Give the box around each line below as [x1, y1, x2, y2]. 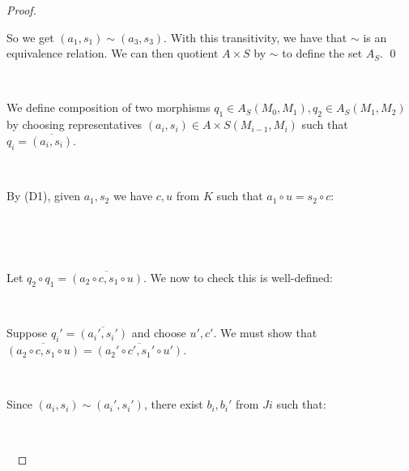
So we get [6, 28, 54, 45]
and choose [131, 324, 186, 341]
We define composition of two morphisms [6, 99, 211, 116]
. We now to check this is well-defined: [143, 268, 333, 285]
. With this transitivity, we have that [164, 28, 347, 45]
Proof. [6, 2, 36, 18]
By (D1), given [6, 187, 80, 204]
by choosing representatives [6, 116, 143, 133]
